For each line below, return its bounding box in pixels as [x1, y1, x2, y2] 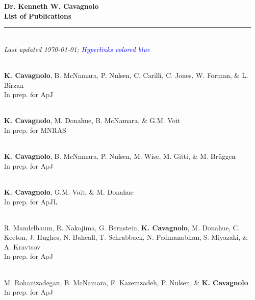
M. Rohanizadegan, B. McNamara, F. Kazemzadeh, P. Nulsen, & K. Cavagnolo [4, 277, 248, 287]
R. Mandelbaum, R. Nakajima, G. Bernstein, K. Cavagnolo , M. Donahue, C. [4, 222, 240, 232]
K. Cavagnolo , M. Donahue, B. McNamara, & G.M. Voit [4, 115, 180, 125]
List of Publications [4, 10, 72, 21]
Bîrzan [4, 79, 24, 90]
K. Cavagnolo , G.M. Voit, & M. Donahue [4, 186, 134, 197]
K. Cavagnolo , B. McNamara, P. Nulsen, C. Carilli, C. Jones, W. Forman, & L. [4, 70, 248, 80]
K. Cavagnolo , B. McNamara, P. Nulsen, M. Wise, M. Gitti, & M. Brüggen [4, 151, 236, 161]
